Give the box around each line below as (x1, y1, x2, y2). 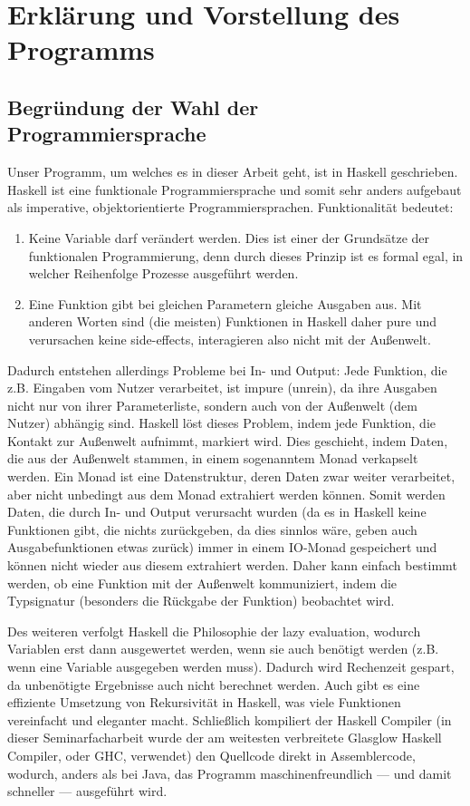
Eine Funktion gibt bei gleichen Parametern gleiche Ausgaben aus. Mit (28, 294, 422, 313)
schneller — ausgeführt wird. (7, 782, 168, 801)
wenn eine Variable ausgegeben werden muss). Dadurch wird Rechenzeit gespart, (7, 657, 455, 675)
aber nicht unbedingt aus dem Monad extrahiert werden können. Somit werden (7, 484, 446, 503)
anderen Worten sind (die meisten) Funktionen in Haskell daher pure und (28, 312, 436, 331)
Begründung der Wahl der (7, 92, 259, 121)
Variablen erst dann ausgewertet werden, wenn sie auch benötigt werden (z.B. (7, 639, 439, 658)
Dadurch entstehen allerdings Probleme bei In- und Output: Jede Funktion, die (7, 360, 447, 379)
